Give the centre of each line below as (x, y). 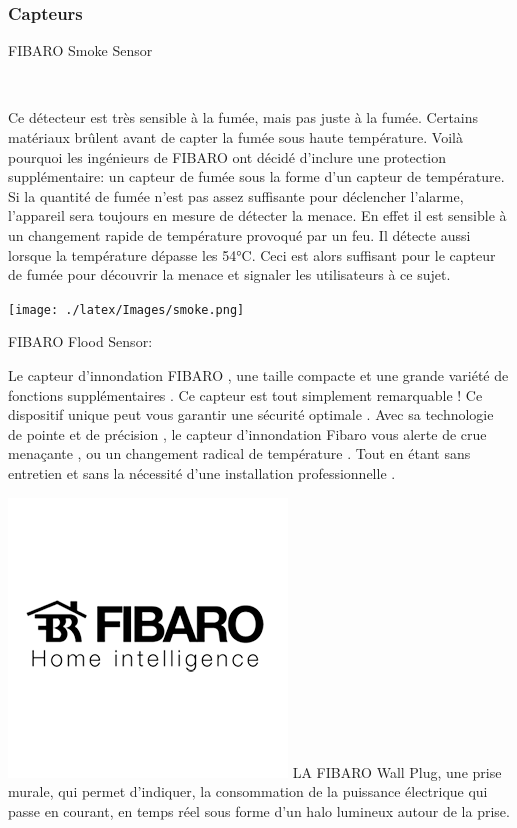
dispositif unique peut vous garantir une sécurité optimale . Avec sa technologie (251, 414)
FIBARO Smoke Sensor (80, 50)
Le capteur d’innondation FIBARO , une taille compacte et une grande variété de (258, 375)
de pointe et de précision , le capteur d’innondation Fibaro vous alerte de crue (247, 433)
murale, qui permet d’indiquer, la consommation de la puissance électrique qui (248, 791)
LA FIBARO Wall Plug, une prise (397, 771)
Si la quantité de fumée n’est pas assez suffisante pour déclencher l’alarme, (236, 195)
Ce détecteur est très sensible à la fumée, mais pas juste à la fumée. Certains (243, 117)
